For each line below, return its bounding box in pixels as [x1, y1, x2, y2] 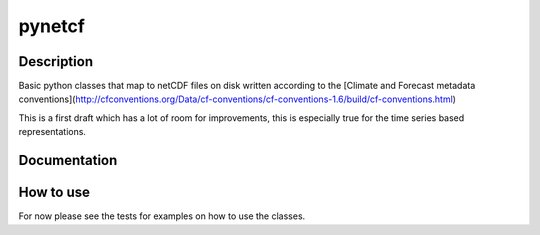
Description [18, 53, 94, 70]
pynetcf [18, 15, 85, 37]
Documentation [18, 152, 118, 169]
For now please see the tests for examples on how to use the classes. [18, 210, 306, 222]
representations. [18, 126, 87, 138]
